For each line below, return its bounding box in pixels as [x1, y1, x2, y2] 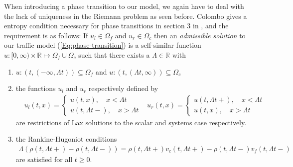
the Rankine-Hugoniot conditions [15, 134, 117, 144]
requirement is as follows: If [4, 30, 88, 40]
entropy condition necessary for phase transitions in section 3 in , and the [4, 20, 229, 31]
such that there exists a [78, 49, 150, 60]
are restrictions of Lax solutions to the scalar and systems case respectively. [15, 117, 247, 127]
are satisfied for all [15, 154, 73, 164]
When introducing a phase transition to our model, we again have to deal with [4, 1, 244, 11]
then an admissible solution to [153, 30, 246, 40]
